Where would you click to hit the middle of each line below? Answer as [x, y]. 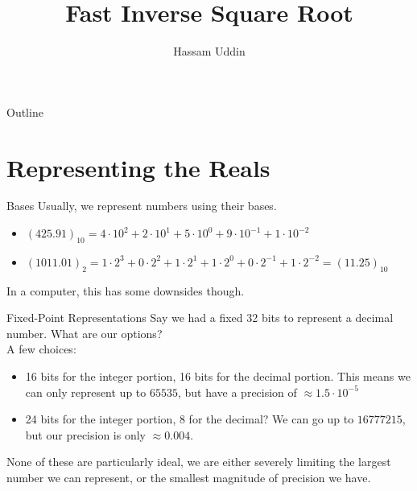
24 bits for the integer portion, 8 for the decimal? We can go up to [190, 419]
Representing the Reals [138, 167]
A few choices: [41, 349]
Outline [25, 111]
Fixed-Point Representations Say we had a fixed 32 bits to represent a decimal [200, 318]
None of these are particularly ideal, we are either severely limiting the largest [199, 462]
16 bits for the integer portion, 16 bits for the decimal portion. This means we [218, 376]
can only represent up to [86, 392]
